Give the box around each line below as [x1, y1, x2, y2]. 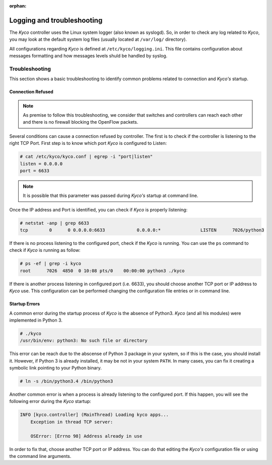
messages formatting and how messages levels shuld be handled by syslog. [9, 53, 168, 59]
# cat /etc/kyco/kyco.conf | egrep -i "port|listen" [20, 154, 153, 160]
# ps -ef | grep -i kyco [20, 261, 82, 267]
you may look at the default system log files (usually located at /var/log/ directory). [9, 36, 187, 42]
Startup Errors [9, 301, 40, 307]
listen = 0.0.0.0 [20, 161, 63, 167]
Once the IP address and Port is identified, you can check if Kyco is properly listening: [9, 206, 188, 213]
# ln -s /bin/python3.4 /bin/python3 [20, 379, 113, 384]
